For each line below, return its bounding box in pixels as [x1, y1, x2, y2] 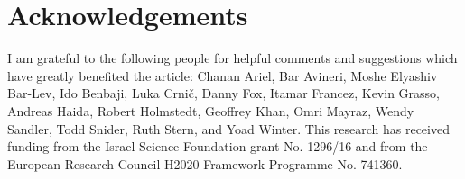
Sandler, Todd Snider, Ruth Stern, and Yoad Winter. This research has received [7, 119, 450, 138]
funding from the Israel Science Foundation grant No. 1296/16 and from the [7, 137, 428, 156]
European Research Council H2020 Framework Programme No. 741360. [7, 154, 403, 173]
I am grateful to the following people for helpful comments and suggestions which [7, 49, 458, 67]
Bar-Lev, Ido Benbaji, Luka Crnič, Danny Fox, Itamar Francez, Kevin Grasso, [7, 84, 440, 103]
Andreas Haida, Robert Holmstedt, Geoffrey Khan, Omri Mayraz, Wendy [7, 101, 414, 120]
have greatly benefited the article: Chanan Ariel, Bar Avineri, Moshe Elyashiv [7, 66, 438, 85]
